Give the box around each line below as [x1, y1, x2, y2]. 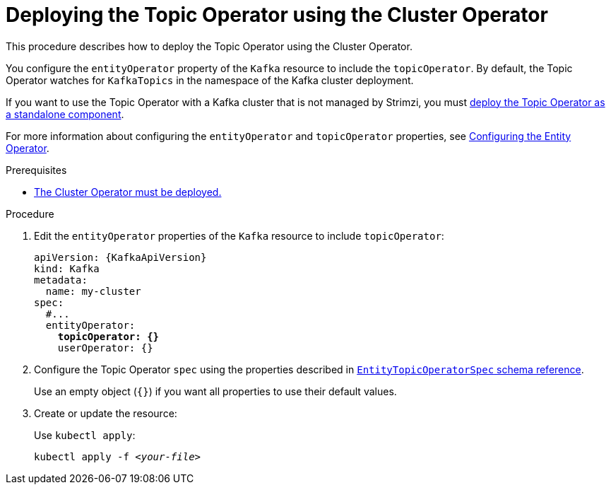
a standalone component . [6, 107, 124, 120]
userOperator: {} [57, 342, 153, 354]
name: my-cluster [45, 285, 141, 297]
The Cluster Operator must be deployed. [34, 185, 222, 198]
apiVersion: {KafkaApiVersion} [34, 251, 207, 263]
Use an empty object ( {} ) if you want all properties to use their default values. [34, 385, 397, 397]
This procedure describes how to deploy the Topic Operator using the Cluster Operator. [6, 40, 413, 52]
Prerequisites [6, 163, 67, 176]
